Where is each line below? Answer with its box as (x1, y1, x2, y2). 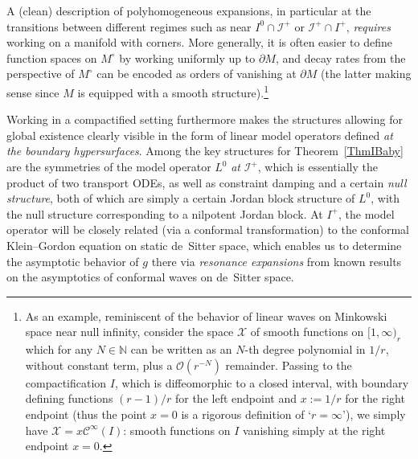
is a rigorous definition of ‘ (181, 405, 312, 422)
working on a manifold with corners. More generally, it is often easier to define (6, 34, 392, 51)
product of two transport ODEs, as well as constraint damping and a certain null (6, 174, 407, 191)
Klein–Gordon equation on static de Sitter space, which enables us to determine (6, 236, 402, 253)
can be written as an (130, 341, 232, 358)
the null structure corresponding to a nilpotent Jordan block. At (6, 205, 323, 222)
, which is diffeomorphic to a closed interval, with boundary (114, 374, 409, 391)
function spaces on (6, 49, 97, 66)
